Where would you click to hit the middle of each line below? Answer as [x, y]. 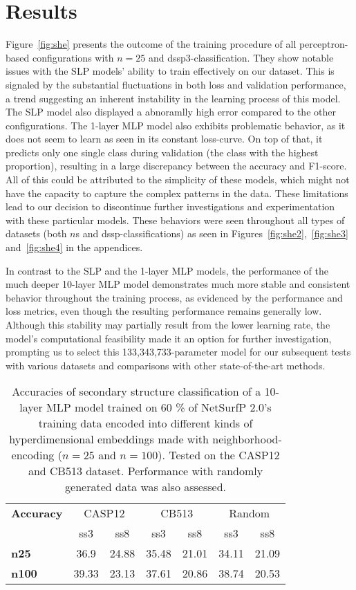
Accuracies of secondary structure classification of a [137, 391]
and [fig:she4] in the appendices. [74, 247]
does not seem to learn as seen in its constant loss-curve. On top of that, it [164, 139]
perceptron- [324, 44]
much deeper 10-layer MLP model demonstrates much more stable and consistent [178, 284]
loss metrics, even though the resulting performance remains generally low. [164, 311]
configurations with [73, 57]
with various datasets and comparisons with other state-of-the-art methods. [166, 365]
